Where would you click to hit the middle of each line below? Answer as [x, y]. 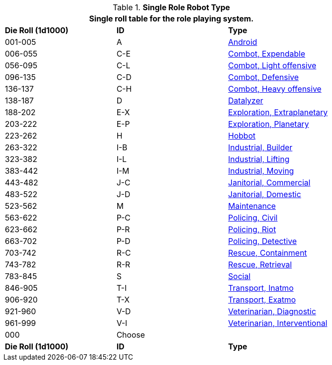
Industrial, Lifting [259, 159]
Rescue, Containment [268, 253]
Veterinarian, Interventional [278, 323]
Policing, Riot [252, 229]
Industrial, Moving [261, 171]
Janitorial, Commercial [269, 182]
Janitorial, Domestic [265, 194]
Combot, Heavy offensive [275, 89]
